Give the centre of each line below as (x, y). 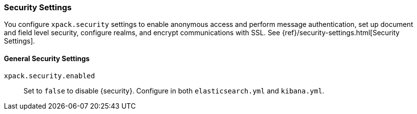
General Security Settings (47, 58)
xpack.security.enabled (50, 76)
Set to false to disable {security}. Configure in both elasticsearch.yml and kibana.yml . (174, 91)
